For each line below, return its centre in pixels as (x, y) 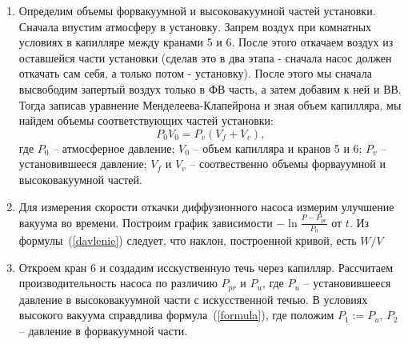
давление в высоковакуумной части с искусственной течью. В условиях (193, 299)
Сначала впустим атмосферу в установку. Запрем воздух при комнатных (195, 26)
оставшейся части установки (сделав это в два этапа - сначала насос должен (205, 57)
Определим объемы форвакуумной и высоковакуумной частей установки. (197, 10)
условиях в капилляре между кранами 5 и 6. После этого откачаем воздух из (206, 42)
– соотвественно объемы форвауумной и (288, 164)
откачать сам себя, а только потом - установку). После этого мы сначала (195, 73)
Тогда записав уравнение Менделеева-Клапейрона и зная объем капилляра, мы (210, 104)
